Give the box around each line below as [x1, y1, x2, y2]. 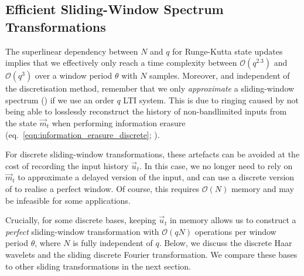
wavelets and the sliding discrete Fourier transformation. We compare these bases [5, 248, 298, 260]
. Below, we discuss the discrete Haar [159, 237, 292, 249]
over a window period [35, 69, 112, 82]
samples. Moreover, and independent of [149, 69, 290, 82]
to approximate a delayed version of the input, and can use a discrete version [18, 171, 295, 183]
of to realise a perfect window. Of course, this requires [5, 182, 200, 194]
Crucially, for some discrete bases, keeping [5, 214, 156, 226]
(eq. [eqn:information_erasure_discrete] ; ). [5, 128, 160, 140]
